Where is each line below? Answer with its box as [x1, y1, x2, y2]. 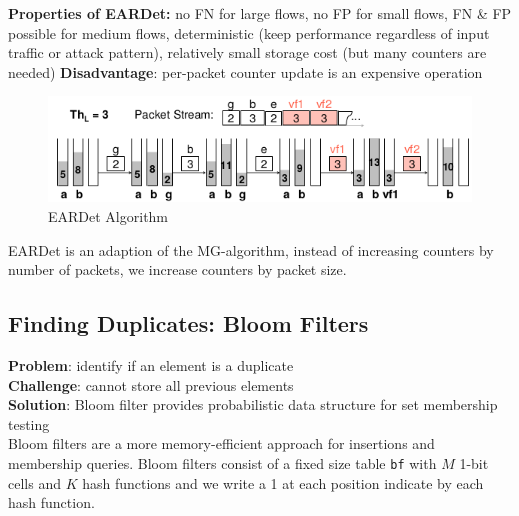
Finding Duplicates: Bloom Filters [8, 308, 369, 339]
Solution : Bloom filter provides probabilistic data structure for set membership [8, 394, 498, 415]
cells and [8, 472, 61, 493]
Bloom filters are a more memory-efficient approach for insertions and [8, 433, 435, 454]
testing [8, 413, 50, 434]
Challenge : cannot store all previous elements [8, 374, 294, 395]
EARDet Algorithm [48, 205, 169, 226]
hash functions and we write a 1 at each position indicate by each [82, 472, 484, 493]
